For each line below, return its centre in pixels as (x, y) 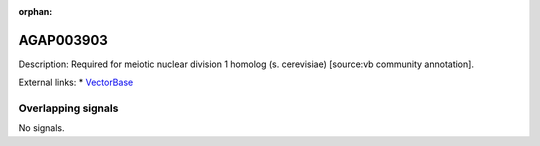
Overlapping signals (68, 108)
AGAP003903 (63, 40)
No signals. (41, 128)
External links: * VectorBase (76, 82)
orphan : (35, 11)
